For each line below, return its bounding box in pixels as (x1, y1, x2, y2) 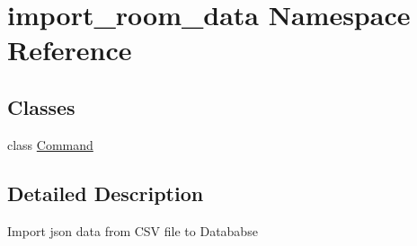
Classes (7, 92, 75, 120)
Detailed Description (7, 179, 204, 206)
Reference (7, 31, 132, 68)
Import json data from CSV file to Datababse (7, 221, 258, 240)
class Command (7, 135, 93, 154)
